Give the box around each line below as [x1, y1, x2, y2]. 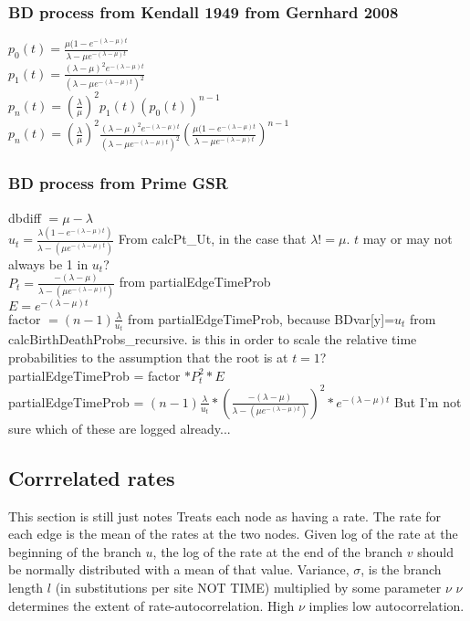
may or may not [362, 229, 453, 248]
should [417, 542, 454, 561]
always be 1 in [8, 254, 89, 273]
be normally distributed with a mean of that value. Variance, [8, 560, 350, 579]
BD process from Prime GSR [8, 172, 228, 195]
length [8, 577, 44, 596]
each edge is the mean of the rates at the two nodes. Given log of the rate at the [8, 524, 458, 543]
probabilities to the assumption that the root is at [8, 348, 288, 367]
